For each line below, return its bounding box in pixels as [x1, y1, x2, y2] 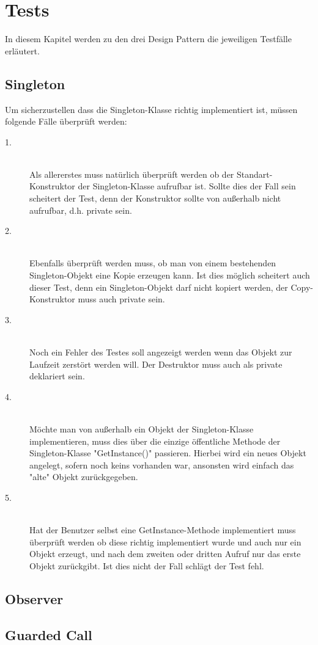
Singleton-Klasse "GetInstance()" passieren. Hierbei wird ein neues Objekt [29, 446, 306, 459]
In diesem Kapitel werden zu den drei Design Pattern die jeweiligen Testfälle [5, 32, 292, 45]
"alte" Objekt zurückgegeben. [29, 470, 138, 483]
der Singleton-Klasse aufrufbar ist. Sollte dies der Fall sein [78, 180, 296, 192]
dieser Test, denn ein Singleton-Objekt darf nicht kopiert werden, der [29, 280, 288, 293]
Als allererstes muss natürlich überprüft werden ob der [29, 167, 234, 180]
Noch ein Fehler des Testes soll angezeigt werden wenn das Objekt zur [29, 346, 292, 359]
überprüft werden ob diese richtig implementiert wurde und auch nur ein [29, 535, 301, 548]
